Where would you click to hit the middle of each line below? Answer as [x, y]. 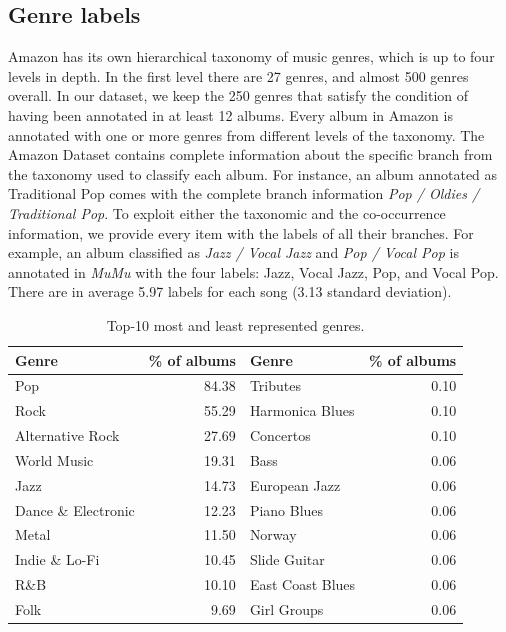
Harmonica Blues [302, 410]
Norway [273, 534]
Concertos [280, 435]
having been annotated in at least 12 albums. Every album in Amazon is [230, 114]
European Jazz [295, 484]
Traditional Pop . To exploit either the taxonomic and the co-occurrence [227, 212]
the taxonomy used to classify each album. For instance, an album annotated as [253, 173]
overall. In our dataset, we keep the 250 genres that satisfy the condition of [238, 95]
